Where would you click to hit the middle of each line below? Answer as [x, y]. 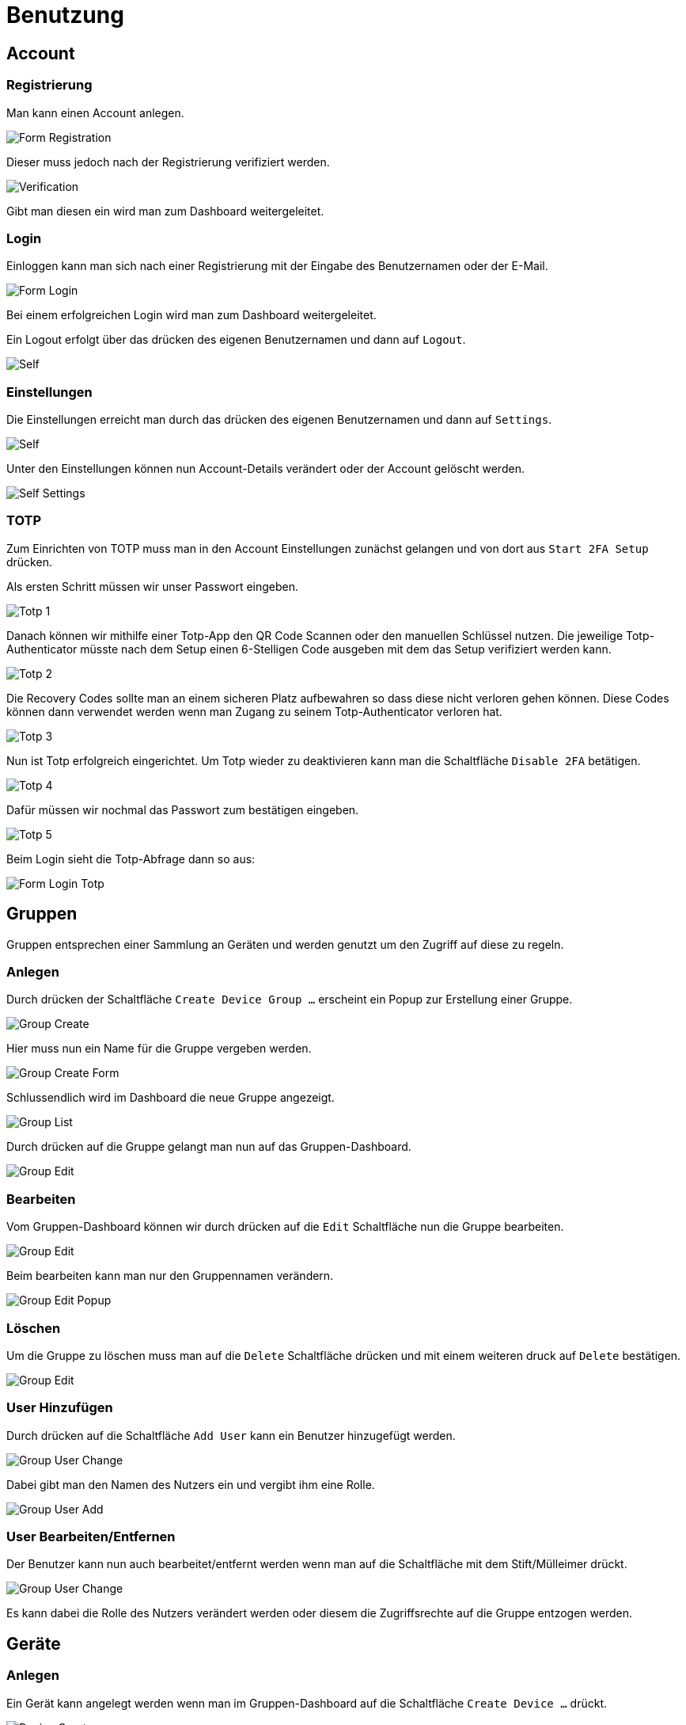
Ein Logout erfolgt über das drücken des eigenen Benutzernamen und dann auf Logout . [236, 340]
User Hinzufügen [60, 1408]
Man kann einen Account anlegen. [95, 112]
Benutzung [65, 15]
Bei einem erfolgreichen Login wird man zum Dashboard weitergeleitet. [191, 315]
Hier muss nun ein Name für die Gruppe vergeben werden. [159, 1049]
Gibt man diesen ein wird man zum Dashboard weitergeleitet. [165, 211]
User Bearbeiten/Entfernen [91, 1537]
